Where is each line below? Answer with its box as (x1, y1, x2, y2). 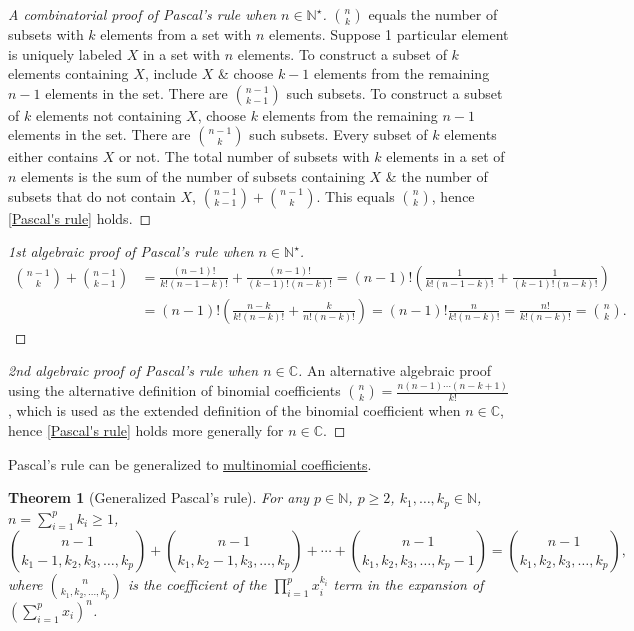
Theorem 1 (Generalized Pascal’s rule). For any (8, 487, 310, 508)
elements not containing (35, 104, 182, 125)
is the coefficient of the (127, 574, 267, 595)
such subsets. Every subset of (249, 124, 428, 145)
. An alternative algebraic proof (298, 360, 492, 381)
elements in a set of (386, 146, 505, 167)
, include (144, 63, 198, 84)
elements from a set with (100, 24, 252, 44)
